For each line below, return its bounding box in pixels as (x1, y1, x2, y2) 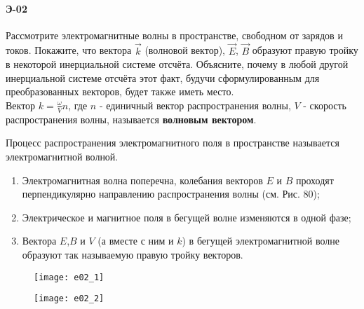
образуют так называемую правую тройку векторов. (22, 247, 243, 261)
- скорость (303, 97, 346, 112)
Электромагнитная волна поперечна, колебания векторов (22, 172, 263, 187)
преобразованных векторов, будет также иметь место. (6, 84, 234, 99)
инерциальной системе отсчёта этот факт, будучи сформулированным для (6, 70, 320, 85)
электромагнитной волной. (6, 149, 119, 163)
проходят (295, 172, 334, 187)
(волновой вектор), (144, 43, 225, 57)
